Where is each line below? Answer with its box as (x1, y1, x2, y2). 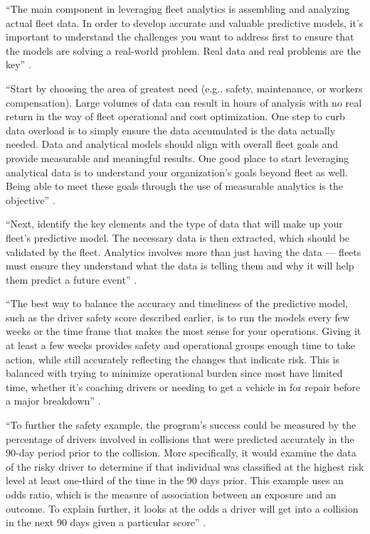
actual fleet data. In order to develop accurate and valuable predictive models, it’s (6, 15, 364, 30)
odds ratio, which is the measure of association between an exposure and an (6, 487, 337, 501)
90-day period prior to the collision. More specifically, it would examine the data (6, 445, 356, 460)
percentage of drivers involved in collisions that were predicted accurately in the (6, 431, 354, 446)
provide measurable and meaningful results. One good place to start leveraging (6, 150, 349, 165)
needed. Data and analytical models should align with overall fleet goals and (6, 137, 339, 151)
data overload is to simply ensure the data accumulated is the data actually (6, 122, 336, 137)
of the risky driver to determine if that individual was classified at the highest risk (6, 459, 364, 474)
